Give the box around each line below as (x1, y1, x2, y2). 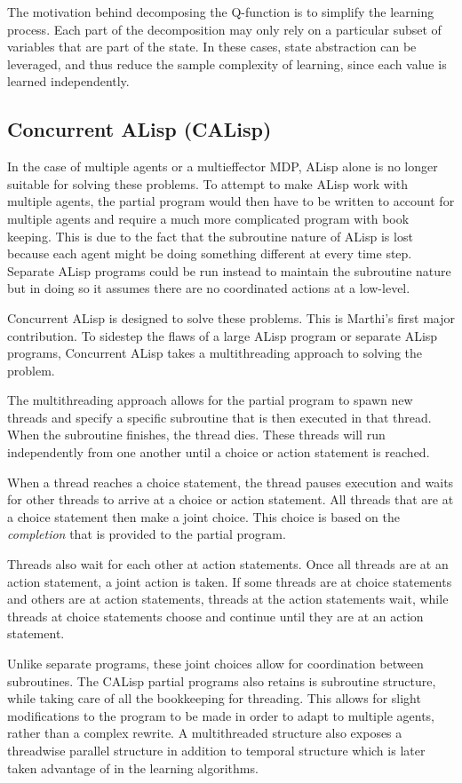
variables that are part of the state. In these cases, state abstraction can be (7, 37, 417, 56)
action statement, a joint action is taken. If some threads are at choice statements (7, 572, 452, 590)
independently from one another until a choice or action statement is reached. (7, 443, 430, 462)
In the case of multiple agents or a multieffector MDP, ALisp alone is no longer (7, 157, 438, 176)
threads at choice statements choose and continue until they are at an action (7, 606, 424, 625)
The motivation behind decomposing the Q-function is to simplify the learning (7, 3, 434, 20)
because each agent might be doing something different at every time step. (7, 244, 412, 263)
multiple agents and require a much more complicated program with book (7, 209, 410, 227)
